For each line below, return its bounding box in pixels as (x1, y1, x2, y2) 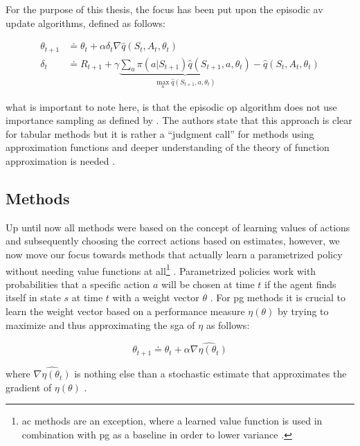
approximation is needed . (6, 154, 116, 168)
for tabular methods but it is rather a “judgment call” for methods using (6, 126, 314, 141)
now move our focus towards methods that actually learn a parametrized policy (6, 247, 343, 261)
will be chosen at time (161, 276, 255, 291)
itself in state (6, 290, 61, 305)
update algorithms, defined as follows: (6, 15, 165, 30)
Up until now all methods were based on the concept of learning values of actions (6, 220, 350, 234)
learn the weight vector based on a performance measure (6, 304, 245, 319)
